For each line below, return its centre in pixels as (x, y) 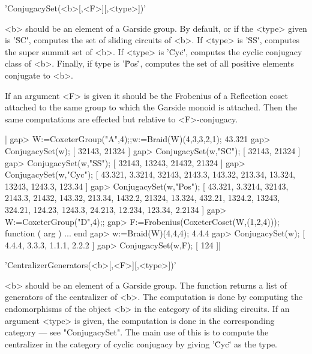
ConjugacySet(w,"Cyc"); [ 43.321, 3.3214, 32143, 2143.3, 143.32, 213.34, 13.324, (150, 174)
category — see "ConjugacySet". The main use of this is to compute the (137, 332)
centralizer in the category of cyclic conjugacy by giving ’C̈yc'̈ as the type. (141, 343)
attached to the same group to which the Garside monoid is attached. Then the (151, 107)
